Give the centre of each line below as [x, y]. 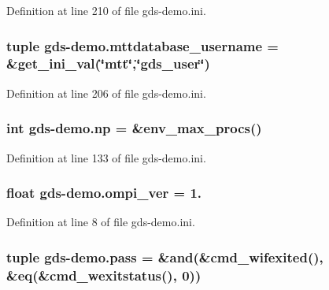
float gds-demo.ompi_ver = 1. [104, 193]
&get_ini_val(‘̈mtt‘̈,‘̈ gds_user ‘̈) [108, 63]
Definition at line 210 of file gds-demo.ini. [106, 10]
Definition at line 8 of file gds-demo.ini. [101, 222]
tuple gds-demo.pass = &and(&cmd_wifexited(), [165, 257]
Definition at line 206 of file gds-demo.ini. [106, 93]
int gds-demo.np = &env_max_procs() [134, 128]
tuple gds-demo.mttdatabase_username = [142, 45]
